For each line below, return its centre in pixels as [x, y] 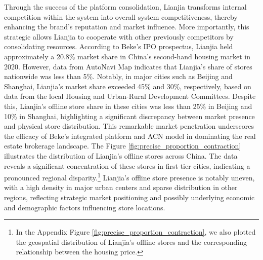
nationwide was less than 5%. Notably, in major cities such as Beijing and [118, 76]
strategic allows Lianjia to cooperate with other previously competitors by [119, 36]
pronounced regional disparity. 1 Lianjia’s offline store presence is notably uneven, [129, 177]
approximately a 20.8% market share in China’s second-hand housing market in [127, 56]
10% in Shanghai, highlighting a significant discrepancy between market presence [129, 116]
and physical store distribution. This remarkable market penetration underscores [129, 126]
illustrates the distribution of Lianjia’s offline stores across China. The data [121, 155]
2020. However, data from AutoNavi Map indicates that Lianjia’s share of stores [128, 66]
